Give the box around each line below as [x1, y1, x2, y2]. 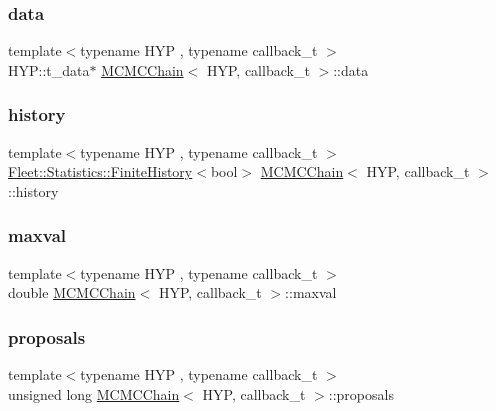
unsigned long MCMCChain [8, 383, 180, 404]
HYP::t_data [8, 59, 90, 80]
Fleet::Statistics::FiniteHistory [8, 161, 193, 182]
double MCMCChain [8, 282, 136, 303]
